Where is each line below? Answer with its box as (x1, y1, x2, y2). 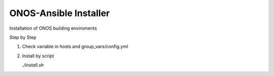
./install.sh (22, 62, 44, 68)
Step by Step (9, 34, 37, 40)
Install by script (22, 53, 54, 59)
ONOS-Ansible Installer (9, 8, 110, 19)
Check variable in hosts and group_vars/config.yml (22, 43, 128, 50)
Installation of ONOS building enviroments (9, 25, 97, 31)
